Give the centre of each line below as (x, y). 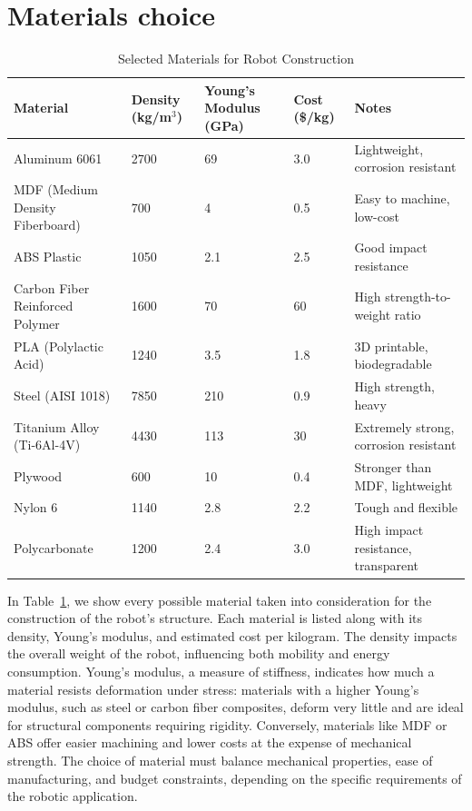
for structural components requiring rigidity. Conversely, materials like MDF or (227, 724)
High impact (389, 530)
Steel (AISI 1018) (62, 395)
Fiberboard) (47, 225)
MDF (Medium (56, 189)
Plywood (38, 475)
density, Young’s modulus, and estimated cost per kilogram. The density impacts (232, 635)
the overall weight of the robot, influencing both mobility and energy (199, 653)
